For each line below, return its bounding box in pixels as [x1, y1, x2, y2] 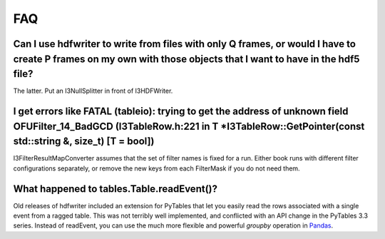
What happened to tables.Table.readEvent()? [13, 183, 217, 195]
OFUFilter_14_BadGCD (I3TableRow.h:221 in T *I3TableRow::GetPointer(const [13, 120, 365, 132]
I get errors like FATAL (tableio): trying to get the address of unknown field [13, 106, 349, 118]
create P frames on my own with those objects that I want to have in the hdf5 [13, 53, 360, 65]
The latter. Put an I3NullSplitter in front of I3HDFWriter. [13, 86, 173, 96]
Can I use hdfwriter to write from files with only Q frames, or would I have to [13, 38, 356, 50]
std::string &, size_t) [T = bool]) [13, 136, 155, 148]
